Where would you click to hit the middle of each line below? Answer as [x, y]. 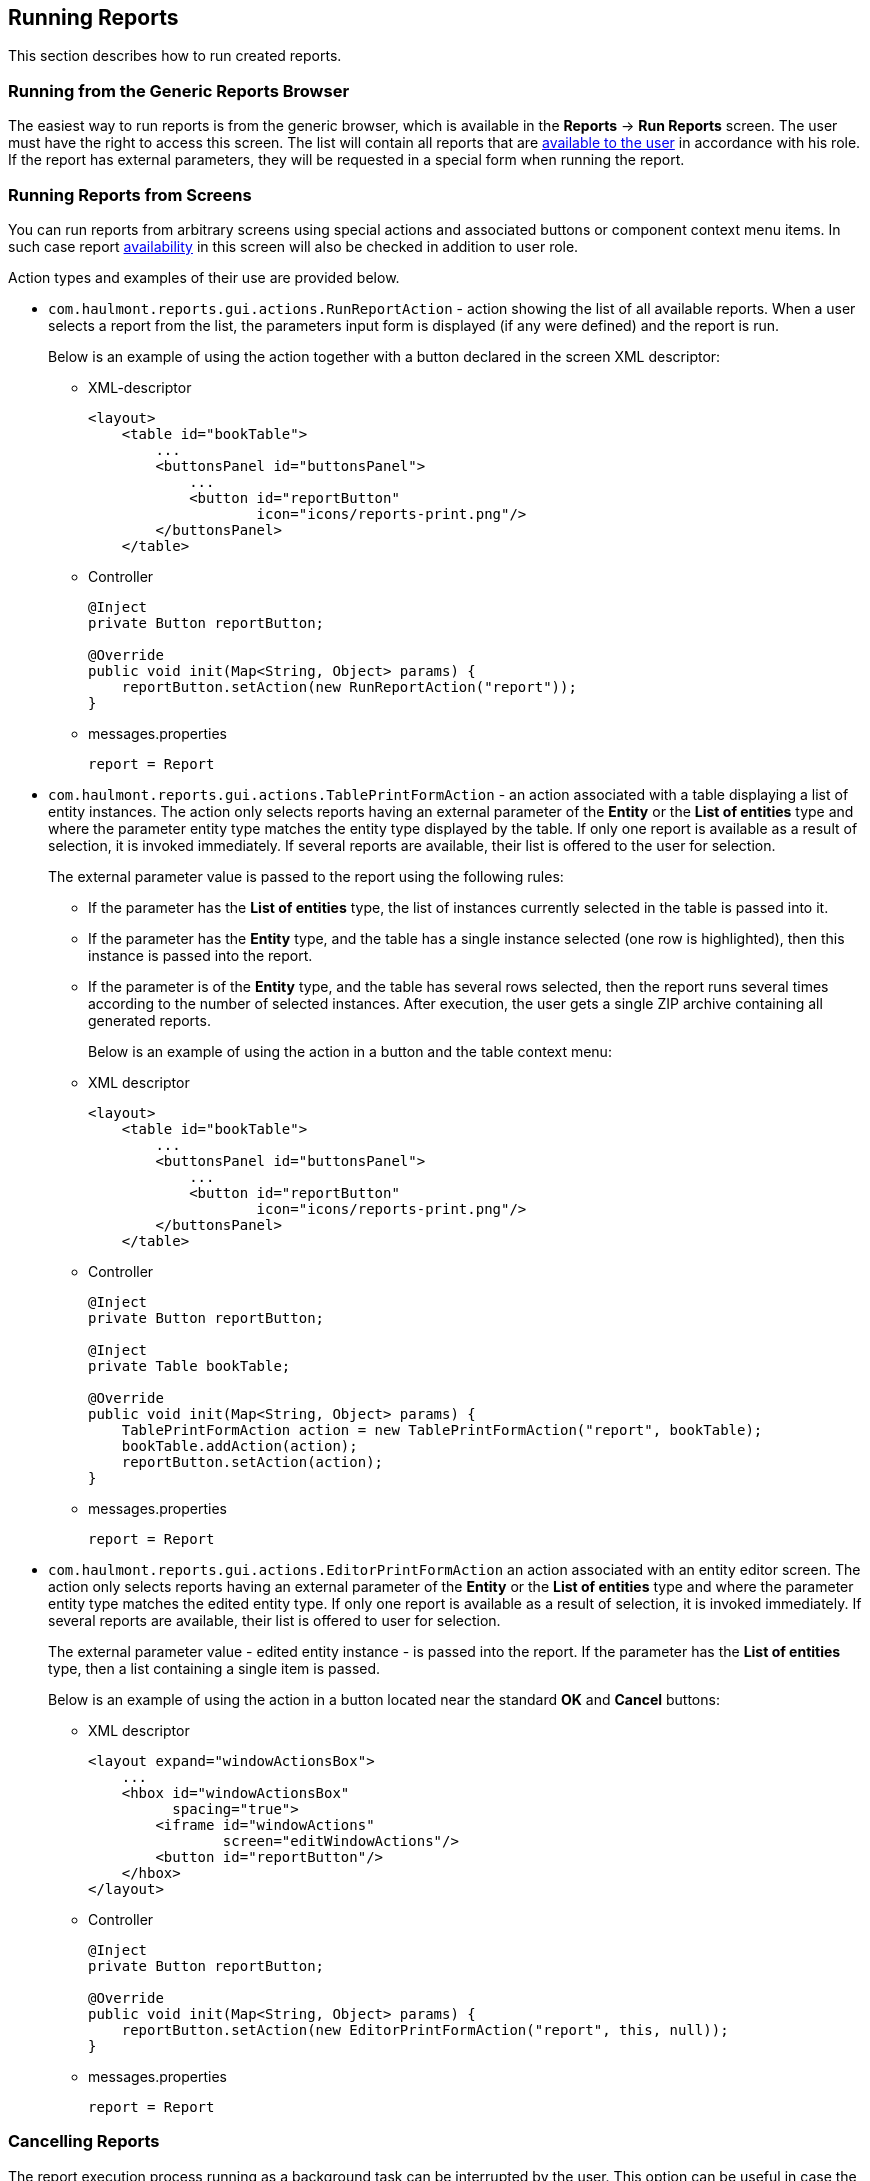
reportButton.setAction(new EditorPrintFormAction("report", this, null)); [425, 2029]
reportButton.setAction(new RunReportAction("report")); [349, 686]
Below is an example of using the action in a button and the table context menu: [350, 1051]
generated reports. [149, 1020]
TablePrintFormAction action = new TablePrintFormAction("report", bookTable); [442, 1429]
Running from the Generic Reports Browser [179, 90]
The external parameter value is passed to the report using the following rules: [306, 876]
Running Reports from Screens [130, 194]
